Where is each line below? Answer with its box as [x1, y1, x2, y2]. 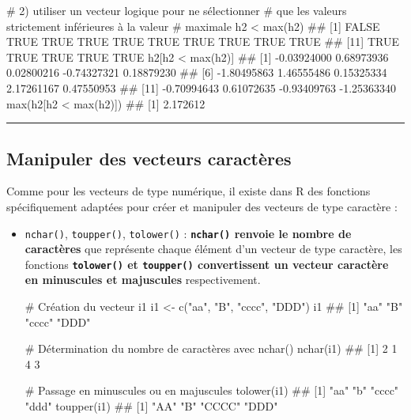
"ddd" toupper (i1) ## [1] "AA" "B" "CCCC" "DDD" [25, 398, 278, 414]
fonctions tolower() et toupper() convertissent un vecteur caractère [25, 255, 389, 272]
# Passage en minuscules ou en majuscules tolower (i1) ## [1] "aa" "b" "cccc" [25, 382, 399, 399]
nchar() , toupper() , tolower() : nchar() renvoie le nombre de [25, 225, 352, 241]
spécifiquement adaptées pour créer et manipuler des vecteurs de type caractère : [6, 198, 398, 214]
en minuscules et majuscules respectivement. [25, 271, 261, 288]
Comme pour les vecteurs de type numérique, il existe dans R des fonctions [6, 183, 371, 199]
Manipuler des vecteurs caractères [6, 146, 292, 170]
